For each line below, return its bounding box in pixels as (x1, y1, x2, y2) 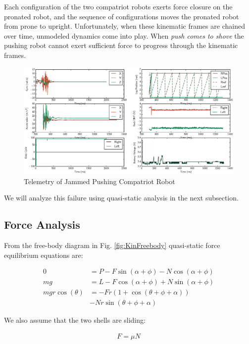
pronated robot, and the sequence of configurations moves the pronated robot (4, 11, 239, 21)
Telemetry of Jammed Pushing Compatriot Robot (24, 176, 175, 186)
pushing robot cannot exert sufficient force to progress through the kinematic (4, 40, 238, 50)
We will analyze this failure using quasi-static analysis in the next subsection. (4, 193, 239, 203)
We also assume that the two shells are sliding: (4, 315, 146, 325)
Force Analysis (4, 217, 80, 232)
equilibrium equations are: (4, 249, 83, 260)
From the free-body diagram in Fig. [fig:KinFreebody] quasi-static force (4, 240, 220, 250)
